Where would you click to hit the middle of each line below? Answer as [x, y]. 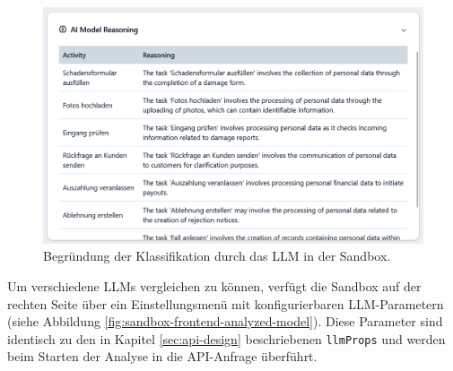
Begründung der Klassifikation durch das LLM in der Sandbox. [217, 256]
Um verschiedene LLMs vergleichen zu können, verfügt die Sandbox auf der [214, 285]
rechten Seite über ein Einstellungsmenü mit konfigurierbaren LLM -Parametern [226, 303]
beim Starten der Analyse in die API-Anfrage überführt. [162, 356]
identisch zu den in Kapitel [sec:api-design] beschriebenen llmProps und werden [226, 338]
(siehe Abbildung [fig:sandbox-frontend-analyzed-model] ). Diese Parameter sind [225, 321]
